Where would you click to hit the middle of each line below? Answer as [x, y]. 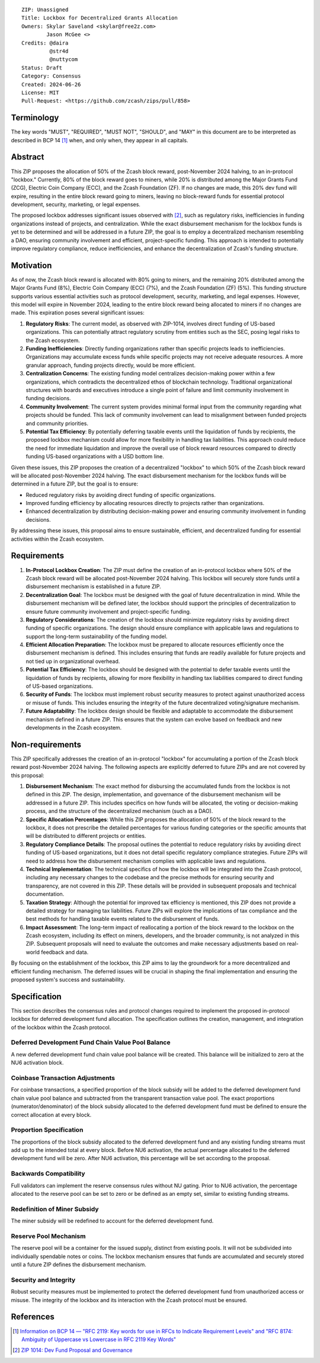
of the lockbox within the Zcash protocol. [61, 1027]
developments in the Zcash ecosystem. [74, 727]
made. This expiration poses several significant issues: [78, 313]
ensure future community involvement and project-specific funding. [108, 611]
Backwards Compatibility [48, 1174]
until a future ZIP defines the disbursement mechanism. [79, 1265]
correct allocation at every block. [51, 1115]
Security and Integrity [43, 1279]
